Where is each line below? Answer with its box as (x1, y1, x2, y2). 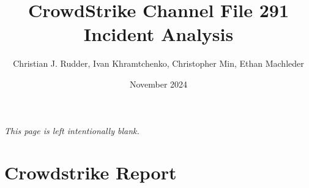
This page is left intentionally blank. (4, 124, 140, 137)
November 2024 (129, 77, 188, 90)
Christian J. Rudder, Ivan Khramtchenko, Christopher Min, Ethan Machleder (13, 57, 304, 70)
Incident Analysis (83, 21, 234, 47)
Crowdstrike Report (4, 160, 177, 185)
